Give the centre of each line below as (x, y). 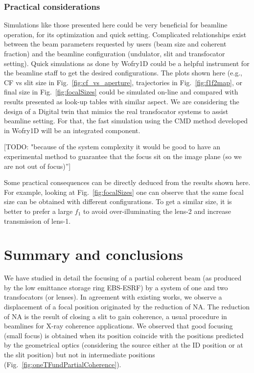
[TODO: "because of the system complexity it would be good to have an (112, 147)
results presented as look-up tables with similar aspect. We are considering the (122, 101)
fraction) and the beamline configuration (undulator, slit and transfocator (115, 53)
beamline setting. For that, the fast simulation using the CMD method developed (126, 121)
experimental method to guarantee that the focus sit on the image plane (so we (123, 156)
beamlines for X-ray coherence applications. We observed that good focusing (118, 326)
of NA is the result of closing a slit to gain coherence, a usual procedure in (115, 316)
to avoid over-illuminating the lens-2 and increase (157, 211)
